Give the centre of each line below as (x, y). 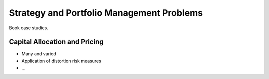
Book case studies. (29, 28)
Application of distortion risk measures (62, 61)
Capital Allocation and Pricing (57, 42)
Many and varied (39, 54)
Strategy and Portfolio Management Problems (106, 13)
